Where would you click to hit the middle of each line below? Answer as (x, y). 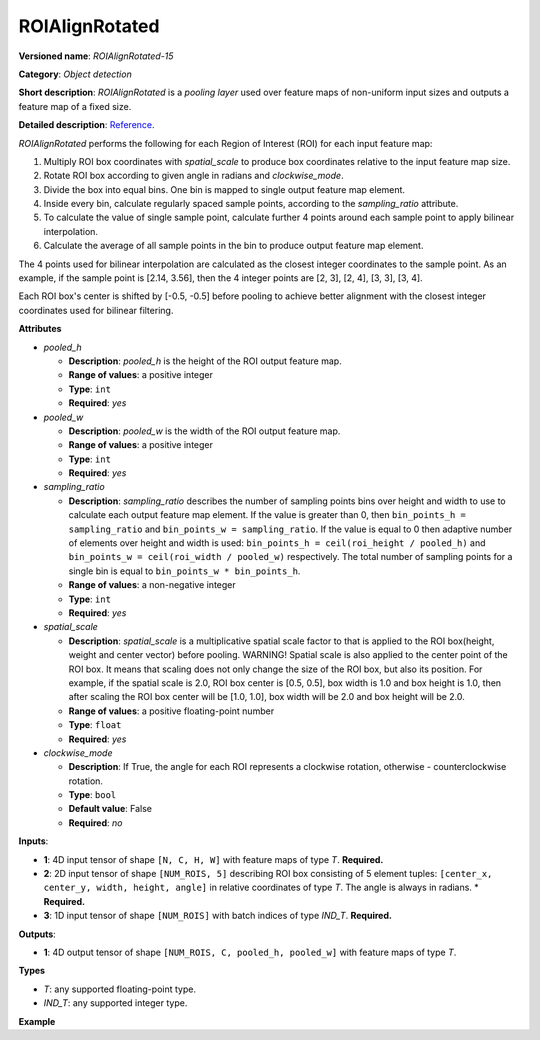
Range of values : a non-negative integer (152, 585)
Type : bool (92, 795)
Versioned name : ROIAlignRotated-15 (96, 56)
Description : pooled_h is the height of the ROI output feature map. (205, 361)
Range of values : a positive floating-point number (171, 711)
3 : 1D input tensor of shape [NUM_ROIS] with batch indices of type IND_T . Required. (217, 916)
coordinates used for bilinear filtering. (96, 310)
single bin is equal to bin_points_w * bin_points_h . (184, 571)
